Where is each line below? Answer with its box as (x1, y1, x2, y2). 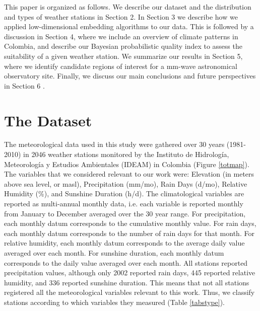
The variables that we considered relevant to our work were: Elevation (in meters (4, 169, 254, 179)
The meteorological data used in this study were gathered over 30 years (4, 139, 225, 149)
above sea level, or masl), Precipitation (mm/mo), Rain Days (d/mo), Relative (4, 178, 247, 189)
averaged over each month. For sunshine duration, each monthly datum (4, 248, 224, 258)
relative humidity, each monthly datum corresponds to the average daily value (4, 238, 245, 248)
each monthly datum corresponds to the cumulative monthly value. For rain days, (4, 218, 256, 228)
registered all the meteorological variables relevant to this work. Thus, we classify (4, 287, 255, 297)
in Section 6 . (4, 80, 45, 91)
